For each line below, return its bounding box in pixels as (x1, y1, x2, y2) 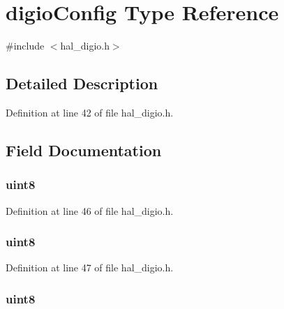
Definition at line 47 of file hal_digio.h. (6, 260, 174, 275)
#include (6, 38, 45, 53)
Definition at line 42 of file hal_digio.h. (6, 105, 174, 119)
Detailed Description (6, 73, 158, 94)
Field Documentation (6, 139, 162, 160)
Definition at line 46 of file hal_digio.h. (6, 203, 174, 218)
